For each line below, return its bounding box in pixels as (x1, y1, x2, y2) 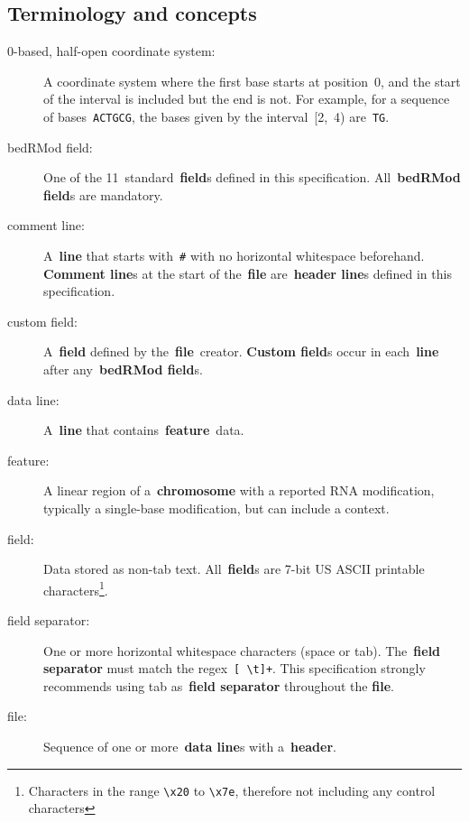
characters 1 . (43, 577, 108, 599)
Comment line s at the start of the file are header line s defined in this (43, 263, 452, 282)
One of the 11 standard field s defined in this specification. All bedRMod (43, 168, 461, 187)
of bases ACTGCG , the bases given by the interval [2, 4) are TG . (43, 106, 390, 125)
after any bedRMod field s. (43, 360, 203, 379)
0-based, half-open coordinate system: (7, 42, 216, 60)
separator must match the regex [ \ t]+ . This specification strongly (43, 659, 426, 678)
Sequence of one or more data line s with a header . (43, 737, 336, 756)
